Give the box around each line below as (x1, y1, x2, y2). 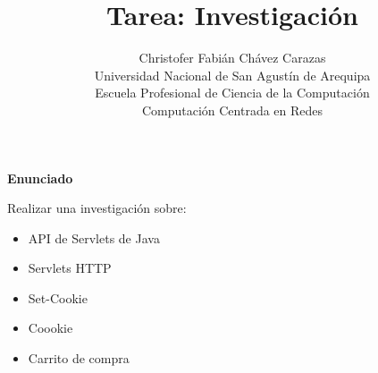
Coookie (28, 318, 73, 337)
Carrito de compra (28, 349, 130, 368)
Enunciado (7, 168, 73, 187)
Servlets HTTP (28, 259, 112, 277)
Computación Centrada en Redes (141, 100, 323, 119)
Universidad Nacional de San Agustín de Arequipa (94, 65, 371, 84)
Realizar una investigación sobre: (7, 199, 187, 217)
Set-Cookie (28, 288, 88, 307)
